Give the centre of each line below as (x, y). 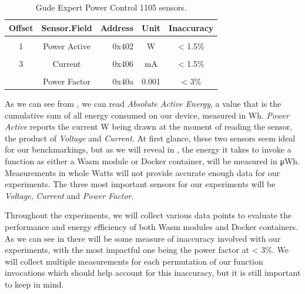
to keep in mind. (34, 284)
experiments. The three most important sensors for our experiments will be (140, 184)
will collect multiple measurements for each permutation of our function (134, 261)
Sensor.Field (67, 27)
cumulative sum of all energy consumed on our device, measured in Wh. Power (147, 115)
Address (117, 27)
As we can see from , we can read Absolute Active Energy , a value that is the (143, 103)
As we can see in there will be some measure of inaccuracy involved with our (143, 238)
